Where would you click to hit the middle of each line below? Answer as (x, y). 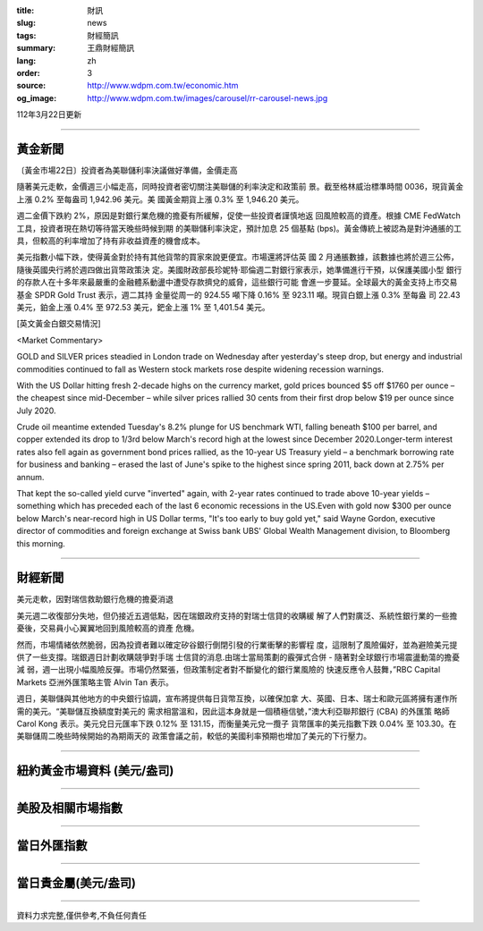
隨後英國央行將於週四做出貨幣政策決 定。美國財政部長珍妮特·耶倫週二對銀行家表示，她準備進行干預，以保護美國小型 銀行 (239, 269)
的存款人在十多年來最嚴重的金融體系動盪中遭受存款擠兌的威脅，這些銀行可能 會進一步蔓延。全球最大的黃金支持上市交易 (237, 283)
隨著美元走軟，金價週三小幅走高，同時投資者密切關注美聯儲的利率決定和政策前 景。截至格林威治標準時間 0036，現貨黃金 (240, 187)
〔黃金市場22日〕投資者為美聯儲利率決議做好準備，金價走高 (127, 171)
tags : (26, 35)
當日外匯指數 (52, 846)
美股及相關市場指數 (69, 808)
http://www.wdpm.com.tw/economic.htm (163, 86)
